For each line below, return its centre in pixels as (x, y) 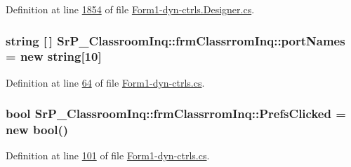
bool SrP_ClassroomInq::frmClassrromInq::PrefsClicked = (176, 114)
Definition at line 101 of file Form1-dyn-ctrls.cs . (108, 155)
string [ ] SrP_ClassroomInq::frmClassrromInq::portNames (175, 40)
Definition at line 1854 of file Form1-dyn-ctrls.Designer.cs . (130, 9)
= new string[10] (54, 56)
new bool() (37, 130)
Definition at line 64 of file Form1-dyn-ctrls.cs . (105, 82)
